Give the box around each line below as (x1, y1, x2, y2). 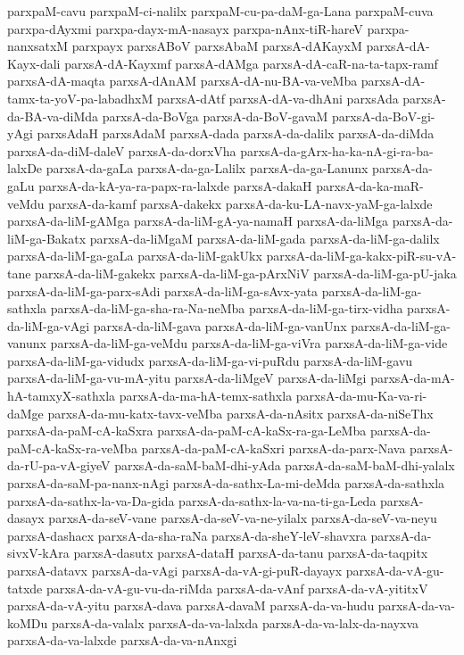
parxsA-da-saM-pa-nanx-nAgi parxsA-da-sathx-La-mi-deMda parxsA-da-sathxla (7, 474, 445, 493)
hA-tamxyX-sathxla (7, 386, 116, 405)
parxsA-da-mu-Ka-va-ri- (295, 386, 427, 405)
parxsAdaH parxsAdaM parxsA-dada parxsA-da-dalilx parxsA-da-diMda (37, 124, 435, 143)
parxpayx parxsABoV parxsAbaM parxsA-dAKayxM (71, 37, 362, 55)
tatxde (7, 578, 43, 597)
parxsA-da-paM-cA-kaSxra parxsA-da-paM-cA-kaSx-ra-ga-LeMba (7, 421, 367, 440)
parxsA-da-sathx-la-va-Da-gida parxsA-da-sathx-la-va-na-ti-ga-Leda (7, 491, 377, 510)
